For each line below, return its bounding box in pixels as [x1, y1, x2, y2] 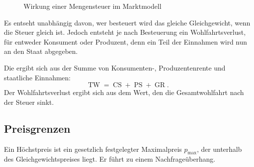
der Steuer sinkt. [4, 96, 54, 107]
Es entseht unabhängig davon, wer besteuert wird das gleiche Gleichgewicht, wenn [4, 17, 251, 27]
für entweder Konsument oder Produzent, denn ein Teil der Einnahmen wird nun [4, 36, 247, 47]
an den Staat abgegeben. [4, 46, 78, 56]
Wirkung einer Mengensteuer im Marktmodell [24, 1, 162, 11]
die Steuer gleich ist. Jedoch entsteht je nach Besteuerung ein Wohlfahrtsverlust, [4, 27, 246, 37]
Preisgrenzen [4, 120, 71, 136]
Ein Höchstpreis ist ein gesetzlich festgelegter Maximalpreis [4, 143, 182, 154]
